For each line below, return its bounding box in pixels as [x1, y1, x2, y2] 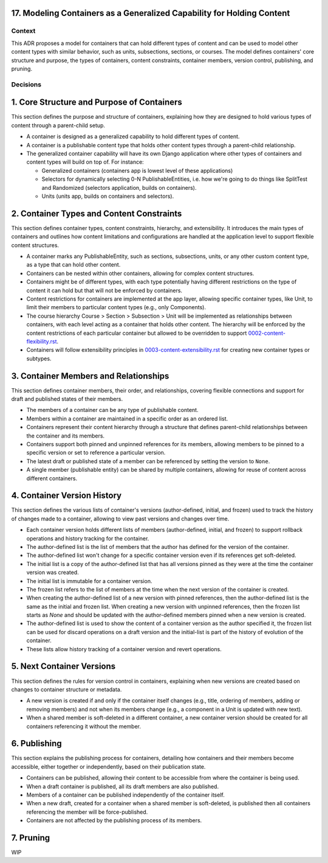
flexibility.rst [26, 338, 57, 345]
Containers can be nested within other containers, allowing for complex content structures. [26, 270, 255, 277]
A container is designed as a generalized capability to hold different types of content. [26, 133, 240, 140]
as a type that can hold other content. [26, 261, 121, 268]
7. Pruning [11, 833, 50, 843]
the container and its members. [26, 432, 105, 439]
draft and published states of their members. [11, 395, 123, 402]
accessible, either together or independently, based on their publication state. [11, 763, 206, 770]
